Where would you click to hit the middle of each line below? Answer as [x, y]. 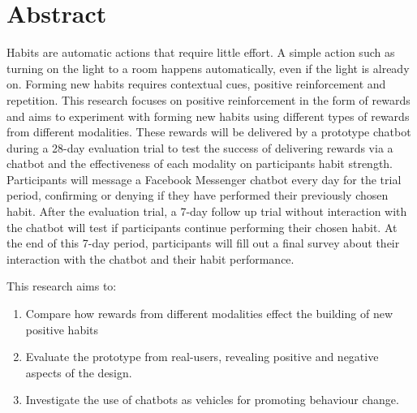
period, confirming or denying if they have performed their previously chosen [198, 195]
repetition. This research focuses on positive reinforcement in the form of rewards [208, 99]
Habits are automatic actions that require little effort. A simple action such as [201, 52]
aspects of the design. [79, 372]
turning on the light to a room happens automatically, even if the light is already [208, 68]
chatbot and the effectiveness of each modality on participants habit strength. [200, 163]
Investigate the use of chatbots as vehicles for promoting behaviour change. [212, 400]
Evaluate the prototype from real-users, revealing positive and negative [202, 357]
